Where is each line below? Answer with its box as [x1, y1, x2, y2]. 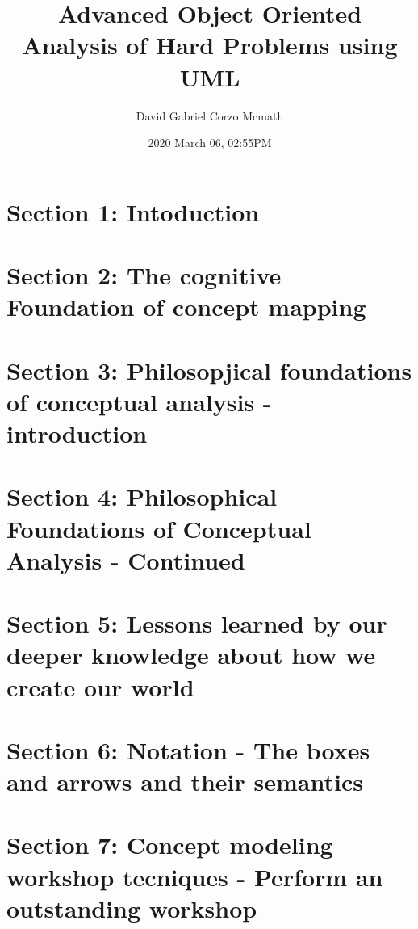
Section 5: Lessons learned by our [6, 607, 387, 640]
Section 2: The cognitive [6, 259, 282, 292]
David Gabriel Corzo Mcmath [136, 107, 284, 124]
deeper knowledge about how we [6, 638, 376, 671]
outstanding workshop [6, 891, 257, 924]
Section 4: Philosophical [6, 480, 278, 513]
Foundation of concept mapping [6, 290, 366, 323]
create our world [6, 670, 194, 703]
